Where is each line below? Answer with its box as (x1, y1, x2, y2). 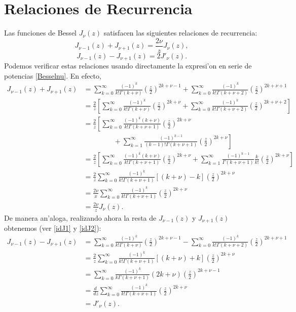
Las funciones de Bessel (4, 27, 77, 38)
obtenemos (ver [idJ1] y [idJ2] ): (4, 223, 101, 233)
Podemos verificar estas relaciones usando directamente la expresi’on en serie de (4, 60, 252, 71)
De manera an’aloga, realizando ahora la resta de (4, 212, 157, 223)
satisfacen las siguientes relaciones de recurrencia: (103, 27, 257, 38)
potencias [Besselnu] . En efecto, (4, 70, 101, 81)
